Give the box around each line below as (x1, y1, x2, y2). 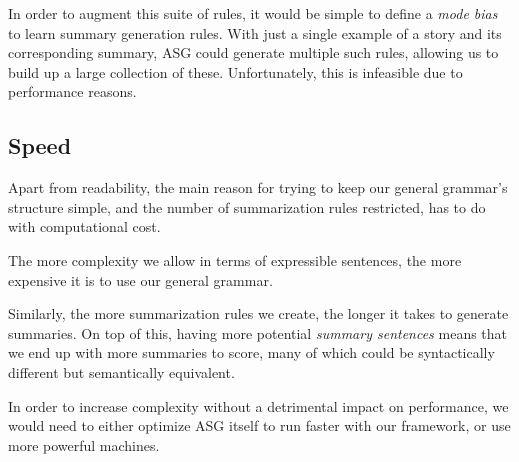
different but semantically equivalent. (8, 361, 235, 382)
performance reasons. (8, 81, 137, 102)
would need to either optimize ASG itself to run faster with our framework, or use (8, 415, 511, 436)
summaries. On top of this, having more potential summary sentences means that (8, 322, 508, 343)
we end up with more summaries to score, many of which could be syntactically (8, 342, 495, 363)
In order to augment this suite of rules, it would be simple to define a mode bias (8, 3, 498, 23)
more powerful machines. (8, 434, 160, 455)
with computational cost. (8, 216, 161, 237)
